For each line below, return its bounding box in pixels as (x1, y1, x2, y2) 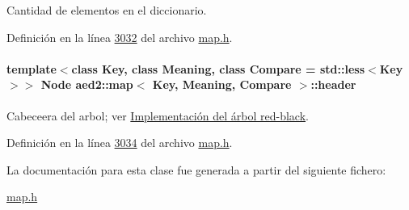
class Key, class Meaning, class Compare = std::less (71, 60, 365, 77)
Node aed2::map (40, 76, 133, 93)
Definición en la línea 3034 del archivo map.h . (6, 134, 233, 151)
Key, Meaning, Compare (152, 76, 292, 93)
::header (310, 76, 356, 93)
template (6, 60, 57, 77)
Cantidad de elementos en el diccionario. (6, 2, 207, 18)
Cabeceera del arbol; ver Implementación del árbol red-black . (6, 107, 309, 124)
